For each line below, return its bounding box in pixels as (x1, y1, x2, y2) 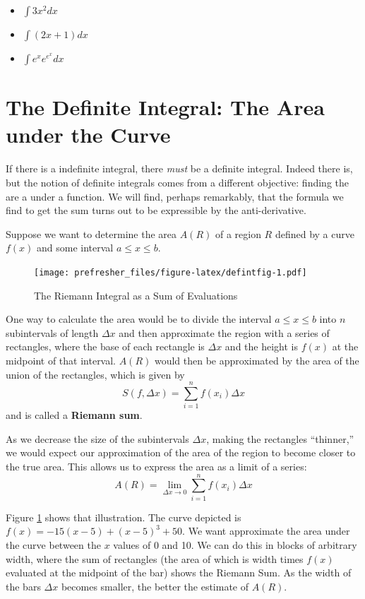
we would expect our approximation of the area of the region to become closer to (6, 445, 356, 460)
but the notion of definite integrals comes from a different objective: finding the (6, 174, 349, 189)
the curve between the (6, 537, 101, 552)
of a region (215, 226, 261, 241)
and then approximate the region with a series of (119, 325, 330, 340)
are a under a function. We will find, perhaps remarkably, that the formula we (6, 189, 344, 203)
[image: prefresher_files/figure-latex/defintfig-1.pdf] (34, 267, 307, 278)
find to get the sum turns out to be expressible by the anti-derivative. (6, 203, 306, 218)
